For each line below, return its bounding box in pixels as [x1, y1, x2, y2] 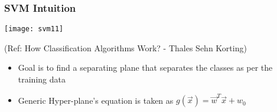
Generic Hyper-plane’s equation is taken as [18, 94, 174, 106]
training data [18, 73, 66, 85]
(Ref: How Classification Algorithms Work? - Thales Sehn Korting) [4, 41, 247, 54]
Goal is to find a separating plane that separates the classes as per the [18, 61, 273, 74]
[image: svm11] [4, 25, 64, 34]
